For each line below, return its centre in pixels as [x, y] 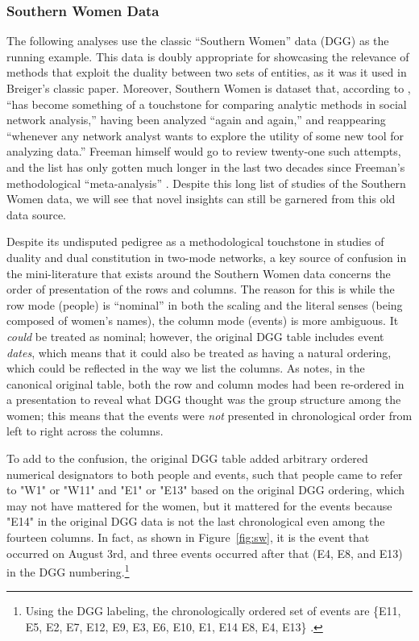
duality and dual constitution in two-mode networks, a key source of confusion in [207, 257]
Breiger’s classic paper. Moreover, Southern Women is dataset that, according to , [209, 88]
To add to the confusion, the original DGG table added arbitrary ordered [187, 458]
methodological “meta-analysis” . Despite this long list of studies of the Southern [206, 183]
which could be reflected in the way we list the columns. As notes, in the [186, 368]
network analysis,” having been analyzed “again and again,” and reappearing [196, 120]
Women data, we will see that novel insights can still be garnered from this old [201, 199]
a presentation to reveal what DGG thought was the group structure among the [204, 400]
